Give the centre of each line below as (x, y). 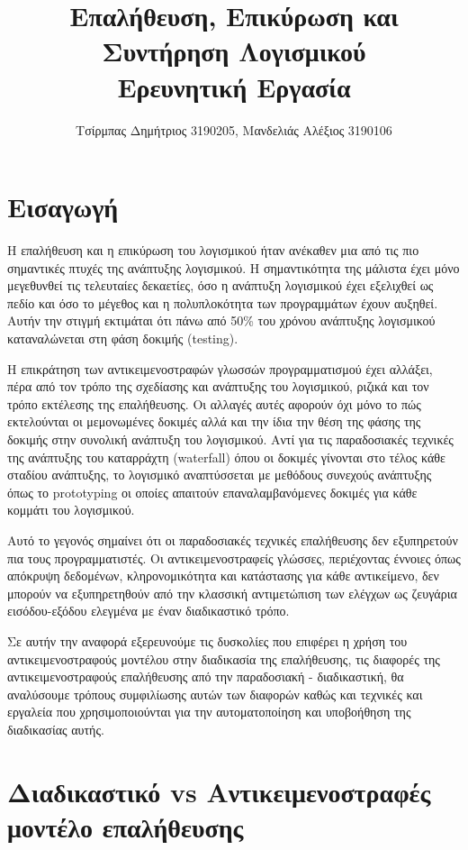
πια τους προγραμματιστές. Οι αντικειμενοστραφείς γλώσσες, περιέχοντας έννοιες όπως (234, 558)
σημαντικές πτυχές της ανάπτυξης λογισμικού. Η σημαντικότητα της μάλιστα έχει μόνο (234, 267)
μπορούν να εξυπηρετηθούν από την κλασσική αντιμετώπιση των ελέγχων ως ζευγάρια (232, 593)
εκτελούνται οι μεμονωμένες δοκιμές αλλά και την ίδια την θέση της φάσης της (214, 421)
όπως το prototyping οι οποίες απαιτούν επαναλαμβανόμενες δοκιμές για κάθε (212, 492)
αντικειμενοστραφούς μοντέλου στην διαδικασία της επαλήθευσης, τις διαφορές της (224, 658)
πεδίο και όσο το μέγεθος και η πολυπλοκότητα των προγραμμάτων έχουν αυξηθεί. (223, 302)
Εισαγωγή (63, 207)
